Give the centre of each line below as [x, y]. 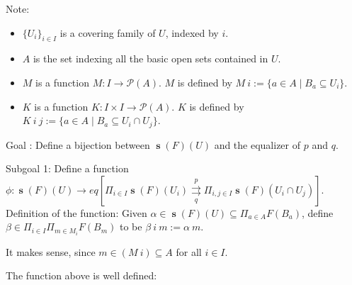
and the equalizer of [257, 144]
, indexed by [192, 32]
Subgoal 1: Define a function [67, 168]
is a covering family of [108, 32]
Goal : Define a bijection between [78, 144]
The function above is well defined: [81, 275]
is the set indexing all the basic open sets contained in [151, 58]
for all [189, 251]
